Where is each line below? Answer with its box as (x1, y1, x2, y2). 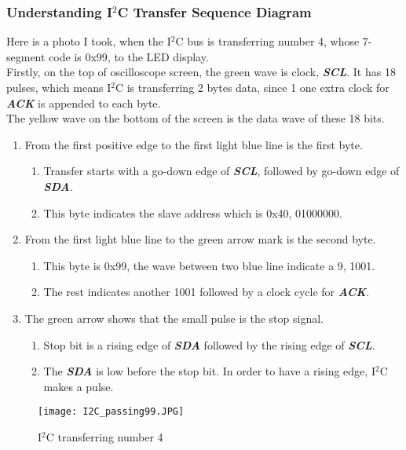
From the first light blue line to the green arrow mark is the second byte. (24, 231, 376, 247)
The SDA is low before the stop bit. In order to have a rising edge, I (43, 363, 375, 379)
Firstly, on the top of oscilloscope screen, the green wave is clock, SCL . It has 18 (6, 64, 396, 80)
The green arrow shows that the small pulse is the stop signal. (24, 309, 324, 326)
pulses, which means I (6, 79, 112, 95)
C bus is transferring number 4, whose (175, 33, 360, 49)
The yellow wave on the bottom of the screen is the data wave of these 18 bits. (6, 110, 385, 126)
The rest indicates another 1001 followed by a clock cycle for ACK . (43, 284, 370, 300)
